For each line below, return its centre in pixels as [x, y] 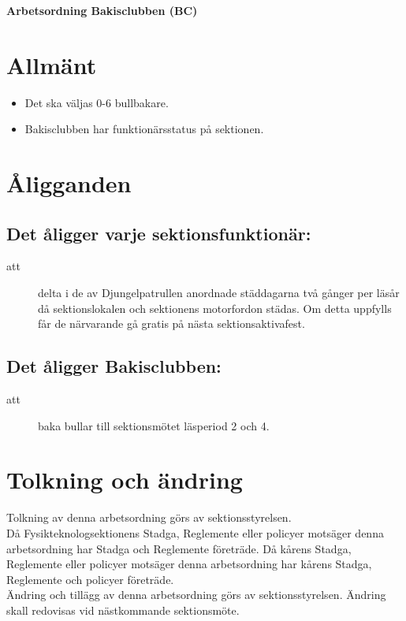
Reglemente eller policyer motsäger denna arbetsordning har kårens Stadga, [189, 564]
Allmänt [52, 64]
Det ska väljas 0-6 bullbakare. [97, 102]
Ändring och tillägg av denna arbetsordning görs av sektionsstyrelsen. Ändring [196, 595]
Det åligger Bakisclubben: [114, 366]
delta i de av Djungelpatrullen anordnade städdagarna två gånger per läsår [219, 293]
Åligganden [69, 183]
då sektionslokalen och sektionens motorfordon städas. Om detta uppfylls [215, 308]
